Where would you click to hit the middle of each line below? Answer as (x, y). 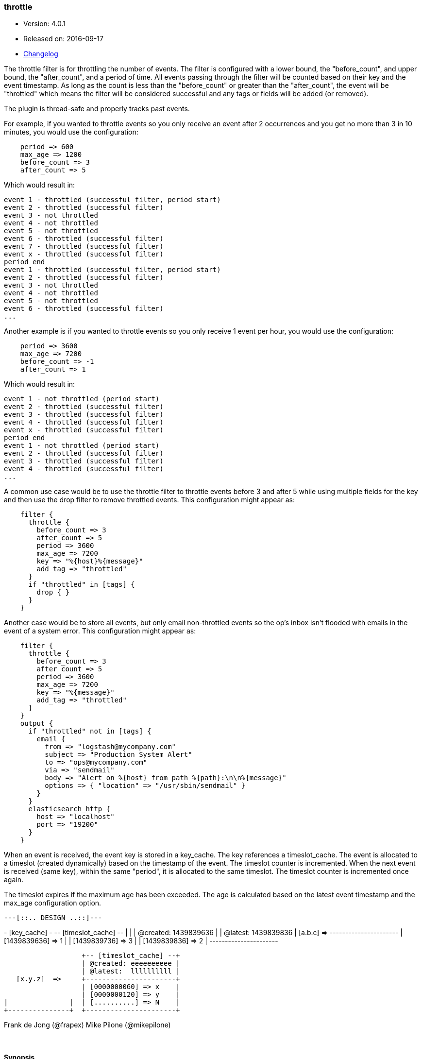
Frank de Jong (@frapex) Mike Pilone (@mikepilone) (87, 1025)
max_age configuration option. (53, 903)
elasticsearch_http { (69, 809)
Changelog (41, 54)
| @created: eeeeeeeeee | (131, 964)
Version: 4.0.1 (45, 24)
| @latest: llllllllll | (131, 971)
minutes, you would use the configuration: (71, 132)
